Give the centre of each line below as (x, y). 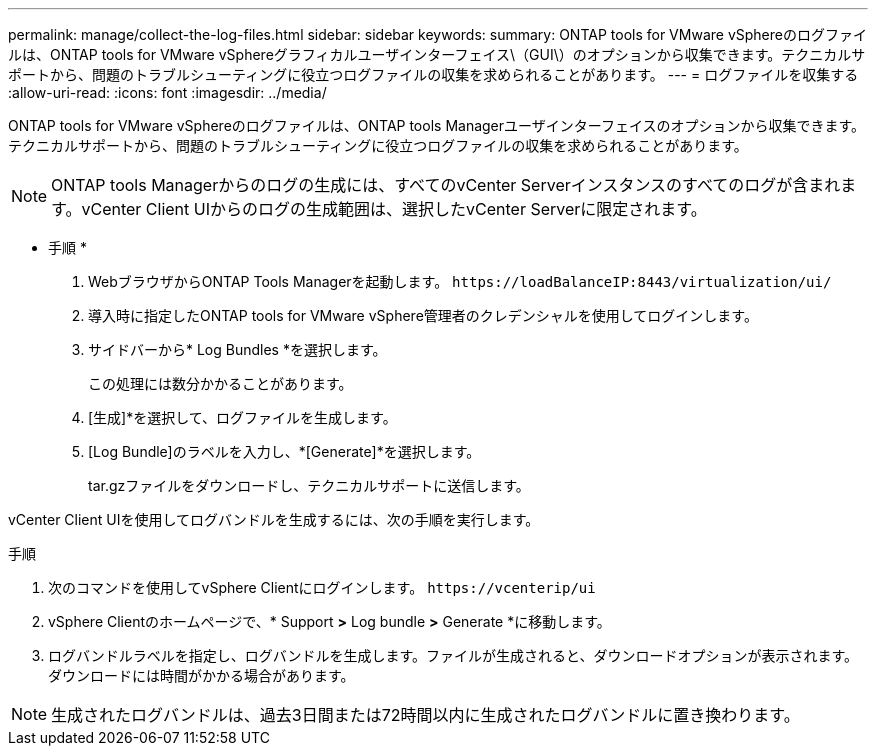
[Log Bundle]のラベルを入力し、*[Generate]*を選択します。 (284, 451)
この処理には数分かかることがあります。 (220, 383)
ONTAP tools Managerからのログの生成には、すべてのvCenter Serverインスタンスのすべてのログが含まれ (446, 185)
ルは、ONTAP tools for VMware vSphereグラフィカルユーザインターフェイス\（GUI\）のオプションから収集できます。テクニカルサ (437, 54)
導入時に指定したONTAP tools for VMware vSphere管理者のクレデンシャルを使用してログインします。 (423, 315)
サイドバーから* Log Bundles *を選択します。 (237, 349)
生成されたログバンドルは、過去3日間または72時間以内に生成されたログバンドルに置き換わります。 (425, 715)
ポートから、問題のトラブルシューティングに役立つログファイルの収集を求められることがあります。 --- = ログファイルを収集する (433, 74)
